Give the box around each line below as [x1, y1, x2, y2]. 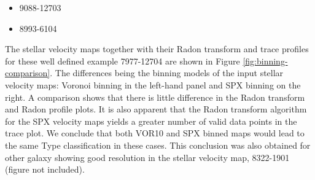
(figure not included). [5, 163, 85, 176]
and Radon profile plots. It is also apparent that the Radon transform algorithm [5, 103, 307, 115]
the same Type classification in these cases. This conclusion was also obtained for [5, 138, 311, 151]
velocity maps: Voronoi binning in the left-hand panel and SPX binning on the [5, 78, 301, 91]
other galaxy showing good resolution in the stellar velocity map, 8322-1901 [5, 151, 290, 163]
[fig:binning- [243, 54, 288, 67]
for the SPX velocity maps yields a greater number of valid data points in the [5, 114, 297, 127]
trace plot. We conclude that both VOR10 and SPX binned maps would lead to [5, 127, 305, 139]
